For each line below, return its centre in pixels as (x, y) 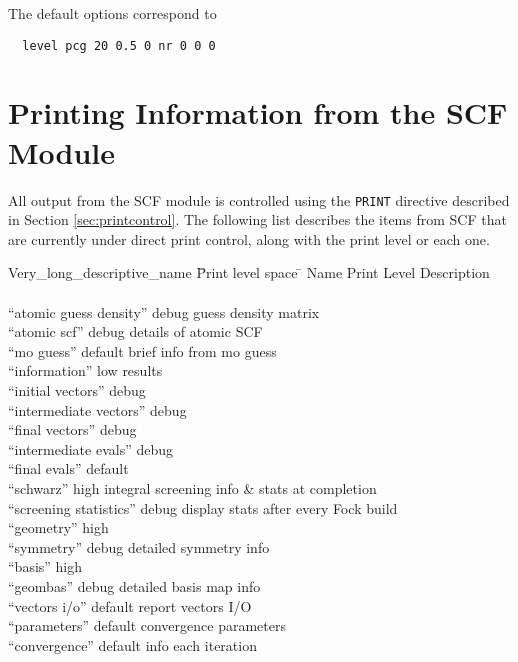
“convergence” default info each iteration (132, 644)
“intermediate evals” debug (90, 448)
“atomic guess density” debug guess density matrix (164, 311)
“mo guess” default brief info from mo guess (142, 350)
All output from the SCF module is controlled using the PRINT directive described (259, 199)
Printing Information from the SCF (258, 112)
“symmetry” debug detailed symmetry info (139, 546)
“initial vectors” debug (77, 389)
